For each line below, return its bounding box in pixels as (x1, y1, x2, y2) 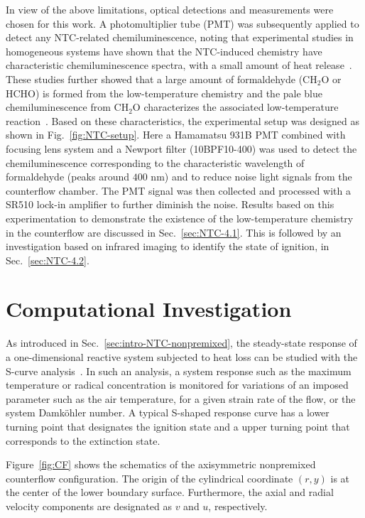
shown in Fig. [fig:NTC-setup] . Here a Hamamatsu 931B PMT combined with (6, 127, 346, 142)
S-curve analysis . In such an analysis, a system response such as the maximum (6, 363, 352, 378)
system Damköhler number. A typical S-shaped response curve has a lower (6, 405, 329, 420)
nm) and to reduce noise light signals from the (151, 169, 352, 184)
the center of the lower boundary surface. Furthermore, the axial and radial (6, 485, 334, 500)
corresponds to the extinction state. (6, 433, 160, 448)
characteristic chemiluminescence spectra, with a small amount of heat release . (6, 58, 352, 72)
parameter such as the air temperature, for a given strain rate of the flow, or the (6, 391, 356, 406)
